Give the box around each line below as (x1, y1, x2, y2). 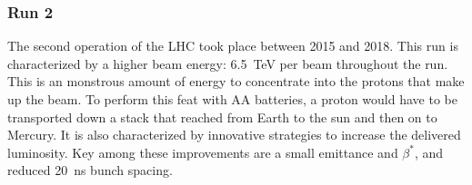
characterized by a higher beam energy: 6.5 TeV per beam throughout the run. (7, 54, 448, 73)
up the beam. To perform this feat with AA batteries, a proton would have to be (7, 90, 457, 108)
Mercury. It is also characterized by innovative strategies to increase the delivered (7, 125, 461, 144)
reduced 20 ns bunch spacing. (7, 161, 173, 180)
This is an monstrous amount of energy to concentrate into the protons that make (7, 72, 465, 91)
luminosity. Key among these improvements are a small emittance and (7, 142, 398, 161)
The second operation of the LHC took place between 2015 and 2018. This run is (7, 36, 458, 55)
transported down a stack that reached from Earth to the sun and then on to (7, 107, 437, 126)
